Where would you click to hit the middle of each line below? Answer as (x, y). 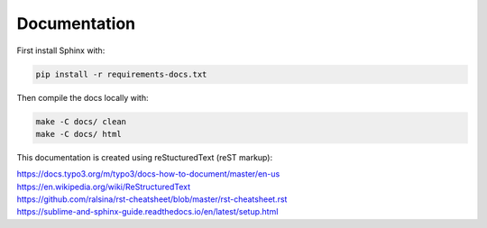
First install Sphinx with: (61, 50)
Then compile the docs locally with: (83, 97)
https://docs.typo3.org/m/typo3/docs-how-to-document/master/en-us (148, 174)
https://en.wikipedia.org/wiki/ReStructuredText (104, 187)
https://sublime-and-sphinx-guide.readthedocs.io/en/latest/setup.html (147, 212)
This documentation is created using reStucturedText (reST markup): (145, 157)
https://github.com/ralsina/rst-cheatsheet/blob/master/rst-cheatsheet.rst (152, 199)
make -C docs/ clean (81, 121)
